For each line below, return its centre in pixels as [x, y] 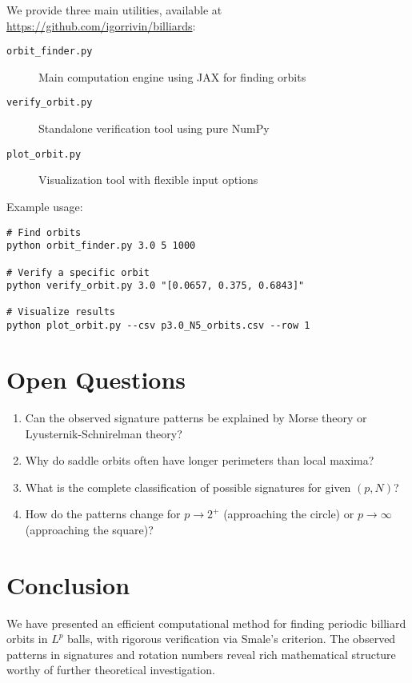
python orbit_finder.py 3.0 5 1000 [101, 246]
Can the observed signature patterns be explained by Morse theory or [196, 417]
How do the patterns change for [103, 514]
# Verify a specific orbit [78, 272]
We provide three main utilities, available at [114, 10]
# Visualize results [61, 312]
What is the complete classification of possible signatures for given [188, 487]
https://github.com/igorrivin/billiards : [101, 25]
